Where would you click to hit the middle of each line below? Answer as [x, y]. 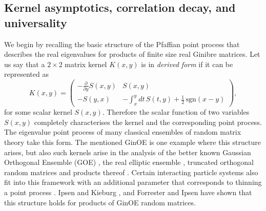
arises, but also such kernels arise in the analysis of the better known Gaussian [128, 152]
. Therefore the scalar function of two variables [176, 112]
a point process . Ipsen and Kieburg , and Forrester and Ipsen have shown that [128, 192]
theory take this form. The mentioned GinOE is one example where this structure [132, 142]
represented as [26, 74]
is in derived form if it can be [187, 64]
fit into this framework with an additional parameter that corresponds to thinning [133, 182]
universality [36, 22]
